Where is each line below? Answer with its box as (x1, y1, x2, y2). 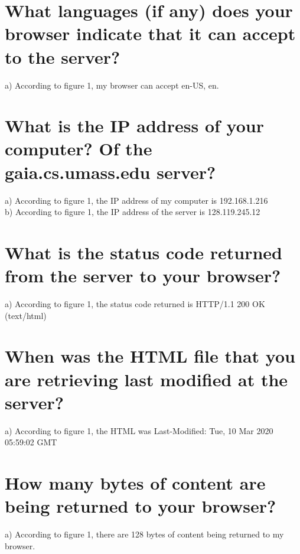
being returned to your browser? (5, 494, 276, 518)
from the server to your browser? (5, 263, 281, 288)
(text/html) (5, 309, 47, 321)
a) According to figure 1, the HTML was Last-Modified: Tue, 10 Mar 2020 (5, 424, 273, 436)
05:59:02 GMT (5, 436, 57, 448)
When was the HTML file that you (5, 344, 295, 368)
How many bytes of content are (5, 471, 266, 495)
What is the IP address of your (5, 113, 264, 138)
